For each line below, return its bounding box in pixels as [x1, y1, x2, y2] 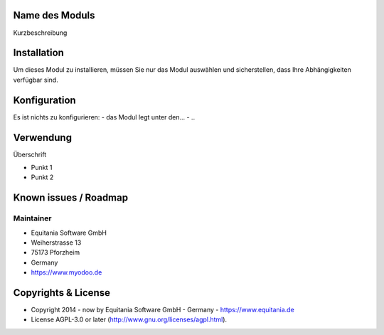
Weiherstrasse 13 [31, 238, 82, 247]
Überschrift [13, 150, 47, 159]
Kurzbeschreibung [13, 28, 68, 37]
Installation [13, 47, 64, 59]
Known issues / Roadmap [13, 192, 128, 204]
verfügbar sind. [13, 75, 58, 84]
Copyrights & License [13, 287, 110, 299]
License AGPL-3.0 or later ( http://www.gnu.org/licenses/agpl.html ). [31, 315, 228, 324]
